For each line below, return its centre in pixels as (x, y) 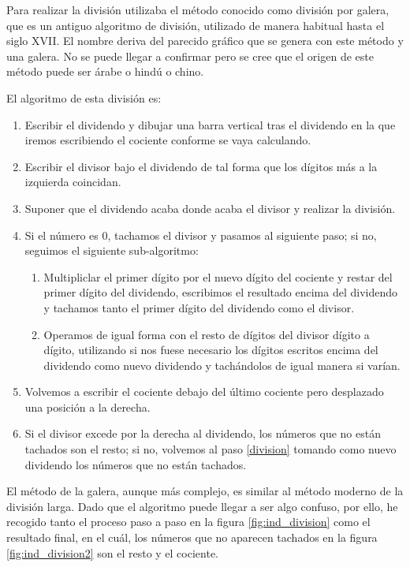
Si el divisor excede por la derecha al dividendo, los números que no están (203, 433)
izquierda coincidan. (73, 182)
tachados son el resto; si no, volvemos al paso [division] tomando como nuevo (211, 449)
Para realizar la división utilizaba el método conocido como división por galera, (198, 9)
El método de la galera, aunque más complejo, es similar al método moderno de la (205, 491)
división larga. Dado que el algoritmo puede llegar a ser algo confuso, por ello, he (202, 506)
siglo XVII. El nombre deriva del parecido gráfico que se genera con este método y (205, 41)
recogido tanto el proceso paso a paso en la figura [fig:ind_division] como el (188, 522)
